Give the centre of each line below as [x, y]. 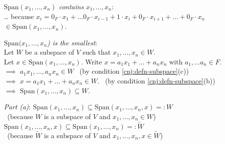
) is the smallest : [72, 42]
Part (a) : [17, 107]
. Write [91, 61]
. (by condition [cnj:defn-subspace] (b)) [156, 81]
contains [71, 6]
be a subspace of [49, 52]
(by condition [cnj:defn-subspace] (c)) [134, 71]
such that [97, 52]
